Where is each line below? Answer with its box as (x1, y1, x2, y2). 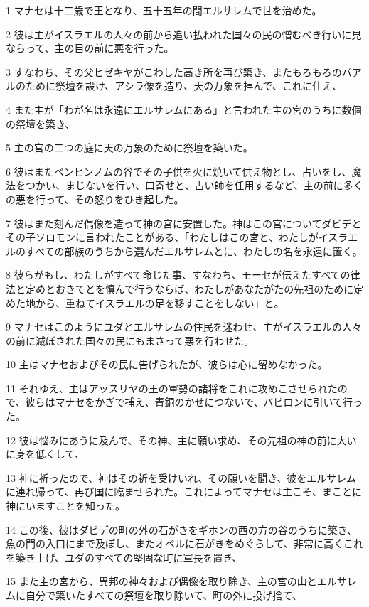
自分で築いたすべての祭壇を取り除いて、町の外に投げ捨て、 (25, 588, 302, 602)
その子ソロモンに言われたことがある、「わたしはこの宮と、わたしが (6, 230, 319, 245)
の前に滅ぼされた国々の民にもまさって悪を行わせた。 (6, 333, 255, 348)
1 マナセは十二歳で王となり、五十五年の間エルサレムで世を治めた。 (6, 3, 322, 17)
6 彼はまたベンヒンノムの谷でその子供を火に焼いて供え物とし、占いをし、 (6, 163, 352, 178)
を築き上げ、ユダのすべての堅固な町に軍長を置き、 (6, 549, 242, 564)
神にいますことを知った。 (6, 498, 125, 513)
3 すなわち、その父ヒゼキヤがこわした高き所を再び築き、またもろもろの (6, 64, 342, 79)
